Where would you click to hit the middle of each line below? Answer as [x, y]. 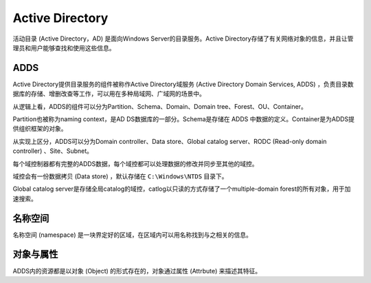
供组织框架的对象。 [40, 129]
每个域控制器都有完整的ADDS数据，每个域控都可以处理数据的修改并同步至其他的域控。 [135, 164]
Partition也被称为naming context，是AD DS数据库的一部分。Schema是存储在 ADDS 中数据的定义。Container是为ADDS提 [184, 119]
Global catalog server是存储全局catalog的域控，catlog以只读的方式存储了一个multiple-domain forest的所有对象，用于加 [182, 189]
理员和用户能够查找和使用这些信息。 [64, 48]
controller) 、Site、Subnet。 [53, 151]
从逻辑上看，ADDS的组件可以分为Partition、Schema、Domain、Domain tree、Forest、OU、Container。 [160, 106]
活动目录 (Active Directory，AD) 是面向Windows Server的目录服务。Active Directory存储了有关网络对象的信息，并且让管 [183, 39]
